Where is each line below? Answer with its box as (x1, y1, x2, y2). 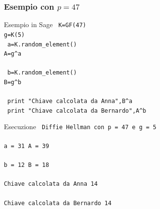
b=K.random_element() (7, 69, 77, 76)
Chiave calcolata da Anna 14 (4, 180, 98, 188)
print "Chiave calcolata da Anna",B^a (7, 98, 132, 105)
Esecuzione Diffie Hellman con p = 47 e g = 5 (4, 121, 157, 131)
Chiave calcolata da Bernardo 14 (4, 199, 112, 207)
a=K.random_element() (7, 41, 77, 48)
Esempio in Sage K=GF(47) (4, 19, 86, 30)
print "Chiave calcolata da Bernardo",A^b (7, 107, 146, 114)
